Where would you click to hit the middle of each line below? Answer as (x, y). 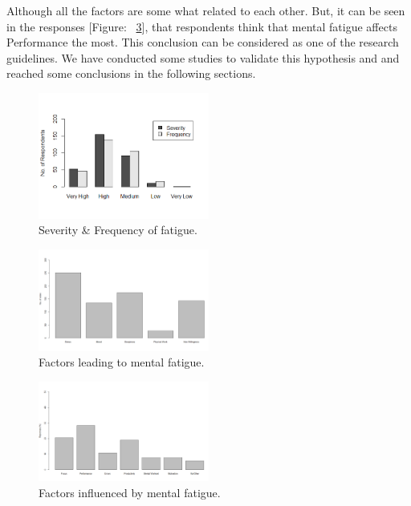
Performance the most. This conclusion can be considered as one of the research (203, 42)
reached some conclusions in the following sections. (131, 73)
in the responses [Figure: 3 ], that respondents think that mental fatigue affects (202, 26)
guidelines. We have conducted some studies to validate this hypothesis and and (203, 57)
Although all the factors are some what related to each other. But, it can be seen (206, 10)
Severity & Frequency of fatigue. (118, 230)
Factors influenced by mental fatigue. (130, 492)
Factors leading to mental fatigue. (122, 362)
